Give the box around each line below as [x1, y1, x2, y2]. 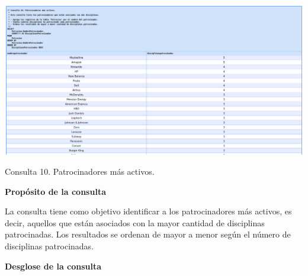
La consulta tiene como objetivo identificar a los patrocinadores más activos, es [5, 205, 292, 217]
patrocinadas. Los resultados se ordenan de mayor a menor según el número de [5, 228, 291, 240]
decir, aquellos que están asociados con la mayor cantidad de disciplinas [5, 216, 265, 229]
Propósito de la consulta [5, 185, 106, 197]
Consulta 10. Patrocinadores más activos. [5, 165, 155, 178]
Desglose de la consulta [5, 259, 102, 272]
